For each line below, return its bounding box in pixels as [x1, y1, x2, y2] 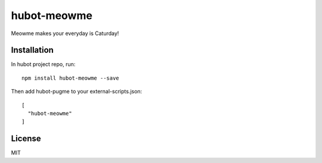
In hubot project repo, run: [11, 61, 76, 68]
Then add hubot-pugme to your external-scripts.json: [11, 88, 143, 95]
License [11, 134, 41, 144]
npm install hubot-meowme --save [21, 74, 119, 81]
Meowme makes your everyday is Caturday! [11, 30, 119, 37]
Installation [11, 45, 54, 55]
